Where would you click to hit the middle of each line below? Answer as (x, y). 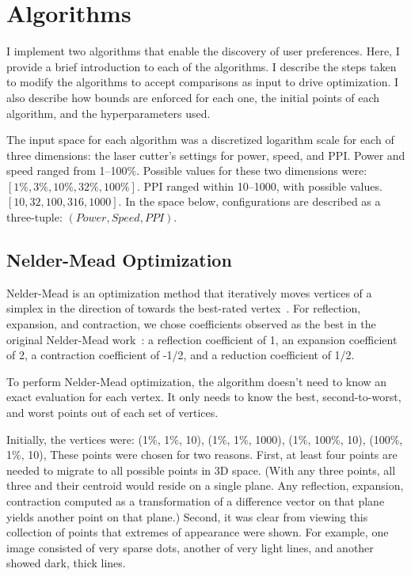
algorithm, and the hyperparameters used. (108, 113)
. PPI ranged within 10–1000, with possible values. (259, 186)
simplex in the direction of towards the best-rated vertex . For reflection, (184, 308)
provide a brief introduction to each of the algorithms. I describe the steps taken (202, 66)
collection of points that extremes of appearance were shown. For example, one (198, 532)
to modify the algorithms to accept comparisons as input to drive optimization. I (203, 82)
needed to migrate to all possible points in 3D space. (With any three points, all (201, 470)
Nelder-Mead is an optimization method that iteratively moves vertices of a (189, 292)
